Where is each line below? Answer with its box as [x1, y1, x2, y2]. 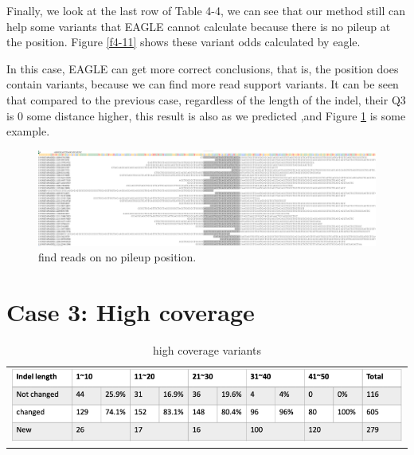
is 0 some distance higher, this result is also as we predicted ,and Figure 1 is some [6, 107, 406, 124]
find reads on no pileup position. [38, 249, 197, 265]
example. [6, 123, 50, 139]
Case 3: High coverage [6, 296, 255, 328]
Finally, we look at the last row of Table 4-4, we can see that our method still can [6, 2, 405, 18]
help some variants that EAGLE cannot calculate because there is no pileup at [6, 18, 391, 34]
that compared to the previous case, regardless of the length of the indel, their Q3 [6, 91, 406, 108]
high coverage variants [153, 342, 261, 359]
